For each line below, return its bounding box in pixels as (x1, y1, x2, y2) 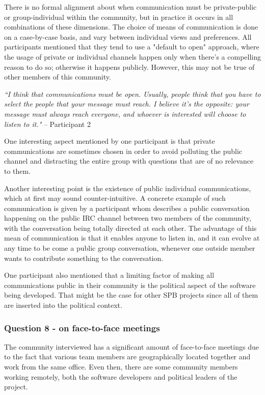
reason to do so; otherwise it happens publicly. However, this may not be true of (4, 61, 255, 72)
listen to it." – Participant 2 (4, 118, 91, 129)
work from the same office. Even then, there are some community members (4, 361, 238, 372)
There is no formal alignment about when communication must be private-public (4, 2, 257, 12)
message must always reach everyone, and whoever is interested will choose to (4, 108, 246, 119)
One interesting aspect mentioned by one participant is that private (4, 136, 215, 146)
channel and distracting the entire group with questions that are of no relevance (4, 155, 254, 166)
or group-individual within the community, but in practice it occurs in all (4, 11, 233, 22)
